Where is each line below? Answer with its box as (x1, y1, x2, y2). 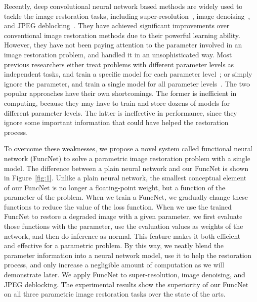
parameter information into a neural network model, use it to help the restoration (4, 250, 252, 260)
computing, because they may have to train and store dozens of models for (4, 97, 230, 108)
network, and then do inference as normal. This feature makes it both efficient (4, 230, 241, 241)
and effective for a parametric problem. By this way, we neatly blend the (4, 240, 224, 251)
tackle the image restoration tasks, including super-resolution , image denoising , (4, 10, 250, 21)
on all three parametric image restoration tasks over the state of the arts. (4, 289, 226, 299)
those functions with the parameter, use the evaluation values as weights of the (4, 221, 243, 231)
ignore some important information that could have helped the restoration (4, 117, 229, 128)
